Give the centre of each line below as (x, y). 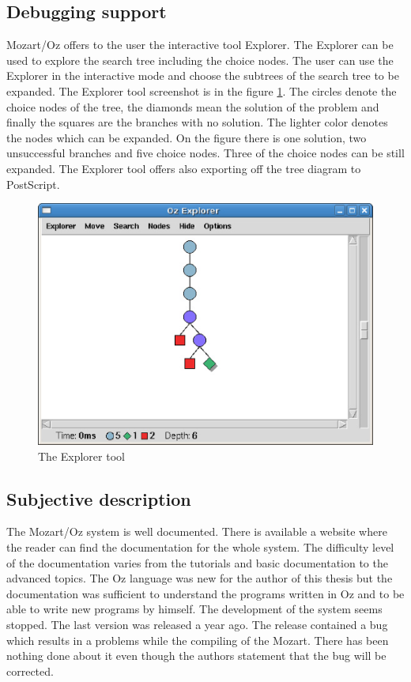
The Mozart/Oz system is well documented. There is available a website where (197, 531)
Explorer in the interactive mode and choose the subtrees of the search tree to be (203, 75)
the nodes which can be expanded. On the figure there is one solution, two (187, 137)
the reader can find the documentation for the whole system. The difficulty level (200, 547)
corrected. (30, 671)
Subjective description (99, 498)
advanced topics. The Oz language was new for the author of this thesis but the (200, 578)
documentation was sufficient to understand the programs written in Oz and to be (205, 593)
